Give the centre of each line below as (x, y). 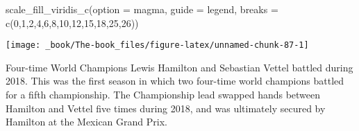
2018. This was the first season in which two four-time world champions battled (175, 81)
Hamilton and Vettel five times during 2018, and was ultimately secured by (166, 108)
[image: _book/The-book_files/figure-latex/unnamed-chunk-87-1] (157, 45)
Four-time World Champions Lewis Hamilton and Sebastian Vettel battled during (179, 67)
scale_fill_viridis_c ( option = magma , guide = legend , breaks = (142, 9)
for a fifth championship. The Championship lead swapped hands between (163, 95)
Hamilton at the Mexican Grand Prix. (86, 122)
